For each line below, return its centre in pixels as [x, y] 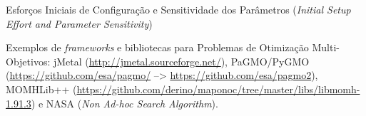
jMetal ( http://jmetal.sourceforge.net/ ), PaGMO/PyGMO [181, 61]
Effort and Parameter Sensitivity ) [79, 23]
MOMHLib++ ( [41, 89]
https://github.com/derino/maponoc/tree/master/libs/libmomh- [218, 89]
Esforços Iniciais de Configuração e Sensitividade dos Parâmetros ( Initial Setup [178, 9]
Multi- [326, 47]
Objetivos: [28, 61]
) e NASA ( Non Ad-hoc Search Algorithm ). [124, 103]
